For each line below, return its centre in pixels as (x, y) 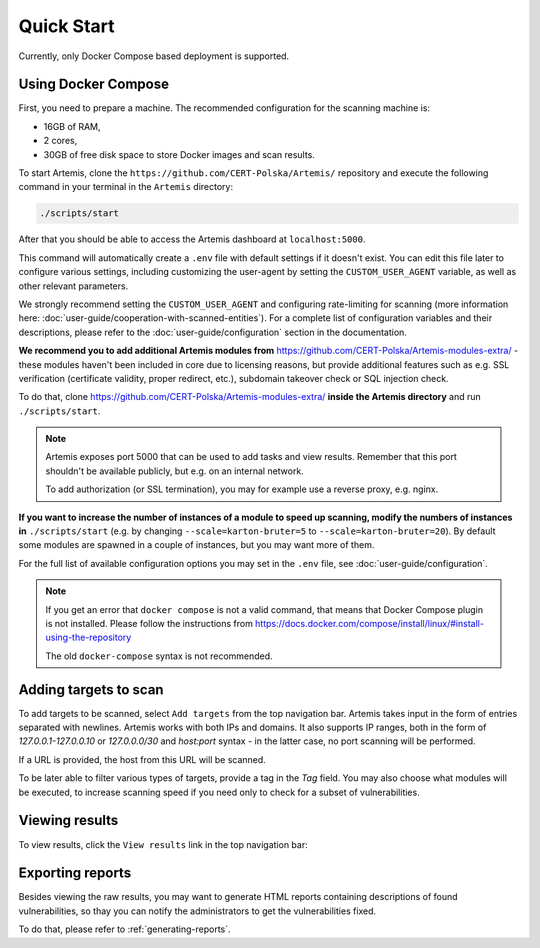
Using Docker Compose (94, 84)
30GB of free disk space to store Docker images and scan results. (179, 154)
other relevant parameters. (73, 286)
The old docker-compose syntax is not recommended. (159, 656)
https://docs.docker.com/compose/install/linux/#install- (370, 623)
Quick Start (66, 26)
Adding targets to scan (91, 689)
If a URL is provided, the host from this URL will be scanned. (142, 759)
